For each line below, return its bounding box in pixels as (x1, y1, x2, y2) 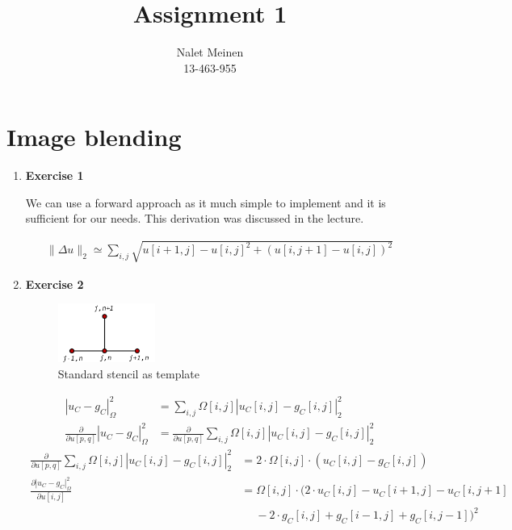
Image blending (6, 120, 182, 153)
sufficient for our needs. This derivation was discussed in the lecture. (25, 210, 364, 227)
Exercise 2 (25, 275, 84, 292)
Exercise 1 (25, 167, 84, 184)
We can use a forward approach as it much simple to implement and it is (25, 194, 386, 211)
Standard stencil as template (57, 365, 199, 382)
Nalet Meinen (176, 44, 244, 61)
